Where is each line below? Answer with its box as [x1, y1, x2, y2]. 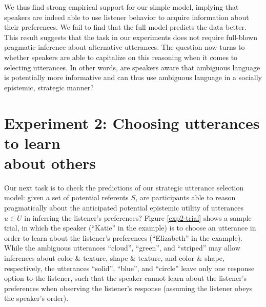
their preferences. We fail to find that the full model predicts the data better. [4, 22, 247, 32]
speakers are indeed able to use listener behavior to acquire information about [4, 11, 249, 22]
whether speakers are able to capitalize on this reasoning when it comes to [4, 51, 238, 62]
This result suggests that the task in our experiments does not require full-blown [4, 31, 257, 42]
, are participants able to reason [135, 192, 236, 203]
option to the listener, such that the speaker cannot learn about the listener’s [4, 273, 247, 283]
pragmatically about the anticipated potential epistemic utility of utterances [4, 202, 243, 213]
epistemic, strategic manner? [4, 82, 94, 92]
